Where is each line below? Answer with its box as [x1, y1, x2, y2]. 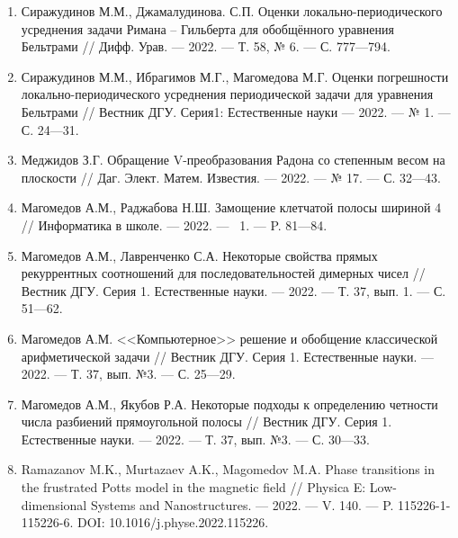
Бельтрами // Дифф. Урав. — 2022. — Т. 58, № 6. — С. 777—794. [21, 37, 391, 56]
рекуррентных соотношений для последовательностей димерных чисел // [21, 264, 426, 282]
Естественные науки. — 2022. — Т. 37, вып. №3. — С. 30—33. [21, 429, 370, 448]
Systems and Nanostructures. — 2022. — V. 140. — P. [90, 495, 394, 514]
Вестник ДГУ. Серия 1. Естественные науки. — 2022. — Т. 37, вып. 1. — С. [21, 281, 446, 300]
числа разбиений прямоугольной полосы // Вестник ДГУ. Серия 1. [21, 412, 392, 431]
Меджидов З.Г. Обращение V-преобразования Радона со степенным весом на [21, 150, 445, 169]
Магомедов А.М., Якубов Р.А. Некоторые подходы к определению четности [21, 394, 438, 413]
